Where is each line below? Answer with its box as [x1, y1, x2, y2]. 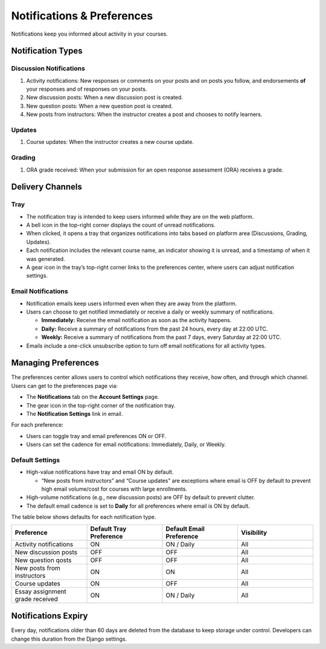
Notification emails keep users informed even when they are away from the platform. [26, 300, 237, 307]
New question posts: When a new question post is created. [26, 102, 173, 109]
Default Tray [90, 525, 127, 533]
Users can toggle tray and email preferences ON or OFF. [26, 432, 167, 439]
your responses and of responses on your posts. [26, 85, 147, 93]
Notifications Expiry [11, 611, 88, 621]
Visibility [240, 528, 267, 537]
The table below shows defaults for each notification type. [11, 514, 156, 521]
